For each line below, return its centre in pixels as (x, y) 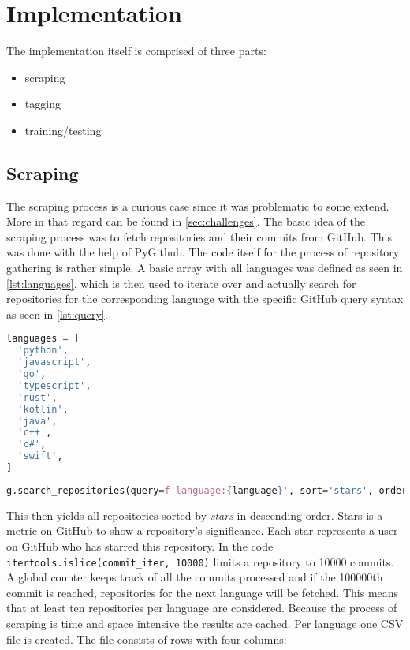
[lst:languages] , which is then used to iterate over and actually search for (181, 283)
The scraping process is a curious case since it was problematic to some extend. (198, 205)
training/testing (63, 130)
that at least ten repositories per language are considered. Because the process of (202, 608)
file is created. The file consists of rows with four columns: (147, 639)
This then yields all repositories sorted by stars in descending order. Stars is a (195, 515)
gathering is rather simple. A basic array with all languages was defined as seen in (205, 268)
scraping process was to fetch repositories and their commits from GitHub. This (199, 236)
